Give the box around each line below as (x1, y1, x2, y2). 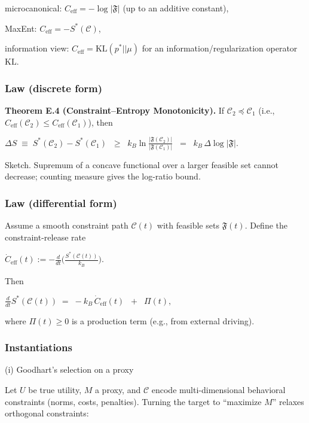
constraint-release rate (5, 230, 86, 243)
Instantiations (5, 340, 72, 355)
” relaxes (272, 395, 304, 407)
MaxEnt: (5, 22, 37, 34)
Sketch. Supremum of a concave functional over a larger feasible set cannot (5, 158, 279, 171)
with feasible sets (157, 219, 219, 232)
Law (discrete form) (5, 80, 103, 95)
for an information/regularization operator (142, 42, 298, 54)
